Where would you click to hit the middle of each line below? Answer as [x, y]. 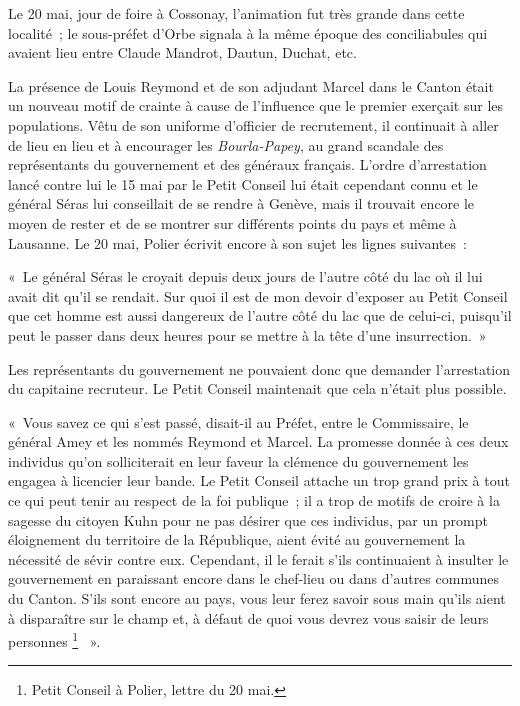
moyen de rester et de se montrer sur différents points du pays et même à [232, 222]
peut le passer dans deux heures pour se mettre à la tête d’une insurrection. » [247, 334]
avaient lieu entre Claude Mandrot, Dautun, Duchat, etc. [182, 52]
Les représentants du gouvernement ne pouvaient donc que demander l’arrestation [259, 368]
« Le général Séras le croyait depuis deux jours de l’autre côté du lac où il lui [245, 276]
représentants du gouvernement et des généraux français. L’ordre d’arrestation [247, 164]
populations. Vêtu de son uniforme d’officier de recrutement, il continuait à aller [253, 124]
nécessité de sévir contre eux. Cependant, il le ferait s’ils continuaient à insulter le [258, 558]
